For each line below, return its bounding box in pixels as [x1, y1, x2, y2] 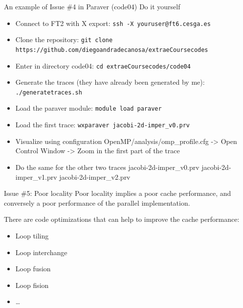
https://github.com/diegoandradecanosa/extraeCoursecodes [15, 46, 208, 53]
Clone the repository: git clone [15, 34, 113, 45]
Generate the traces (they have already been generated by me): [15, 77, 205, 87]
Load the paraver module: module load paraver [15, 103, 162, 113]
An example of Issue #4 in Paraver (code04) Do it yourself [4, 1, 180, 11]
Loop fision [15, 280, 49, 290]
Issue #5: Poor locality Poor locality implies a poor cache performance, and [4, 188, 231, 198]
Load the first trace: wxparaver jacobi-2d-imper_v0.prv [15, 119, 190, 130]
